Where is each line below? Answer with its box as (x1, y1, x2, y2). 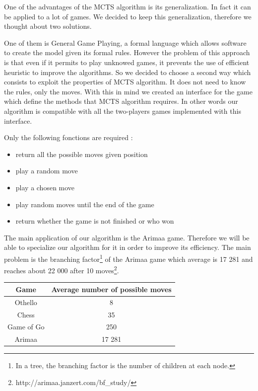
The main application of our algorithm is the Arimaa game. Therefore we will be (4, 232, 250, 242)
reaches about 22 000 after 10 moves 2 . (4, 264, 119, 275)
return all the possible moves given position (15, 149, 148, 159)
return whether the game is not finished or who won (15, 216, 174, 226)
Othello (14, 297, 37, 307)
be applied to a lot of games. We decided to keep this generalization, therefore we (4, 11, 252, 21)
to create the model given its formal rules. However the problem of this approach (4, 47, 250, 58)
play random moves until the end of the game (15, 199, 154, 209)
